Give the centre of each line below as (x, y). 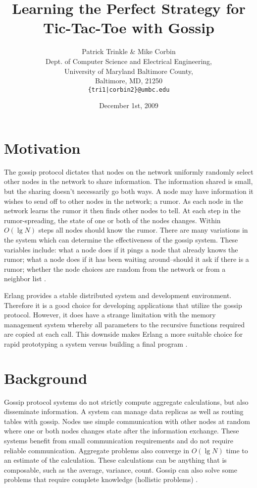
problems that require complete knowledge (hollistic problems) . (101, 479)
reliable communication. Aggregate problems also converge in (97, 450)
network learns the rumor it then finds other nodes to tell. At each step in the (122, 211)
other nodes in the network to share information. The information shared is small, (128, 181)
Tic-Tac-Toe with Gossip (129, 28)
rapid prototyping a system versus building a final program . (96, 343)
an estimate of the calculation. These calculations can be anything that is (115, 460)
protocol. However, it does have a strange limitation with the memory (110, 315)
